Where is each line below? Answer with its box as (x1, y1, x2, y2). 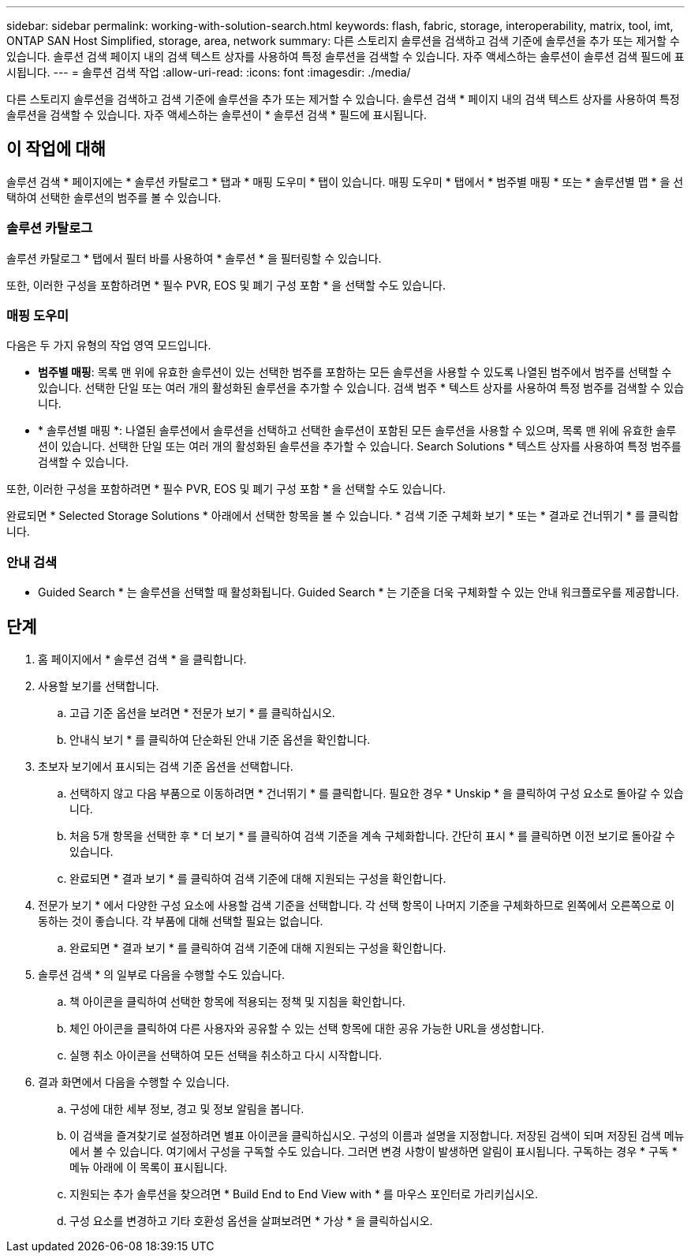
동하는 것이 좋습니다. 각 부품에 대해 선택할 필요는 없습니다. (38, 913, 323, 928)
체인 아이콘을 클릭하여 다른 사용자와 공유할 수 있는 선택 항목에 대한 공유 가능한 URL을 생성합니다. (69, 1021, 544, 1035)
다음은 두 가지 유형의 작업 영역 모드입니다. (6, 338, 211, 353)
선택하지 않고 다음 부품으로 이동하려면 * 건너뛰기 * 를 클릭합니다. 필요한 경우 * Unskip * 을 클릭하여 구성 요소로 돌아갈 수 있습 (69, 786, 684, 800)
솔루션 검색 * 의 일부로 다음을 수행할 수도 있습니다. (38, 967, 286, 981)
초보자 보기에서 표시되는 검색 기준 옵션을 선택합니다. (38, 759, 293, 773)
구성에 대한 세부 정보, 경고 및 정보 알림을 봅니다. (69, 1101, 304, 1115)
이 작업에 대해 (6, 139, 106, 159)
